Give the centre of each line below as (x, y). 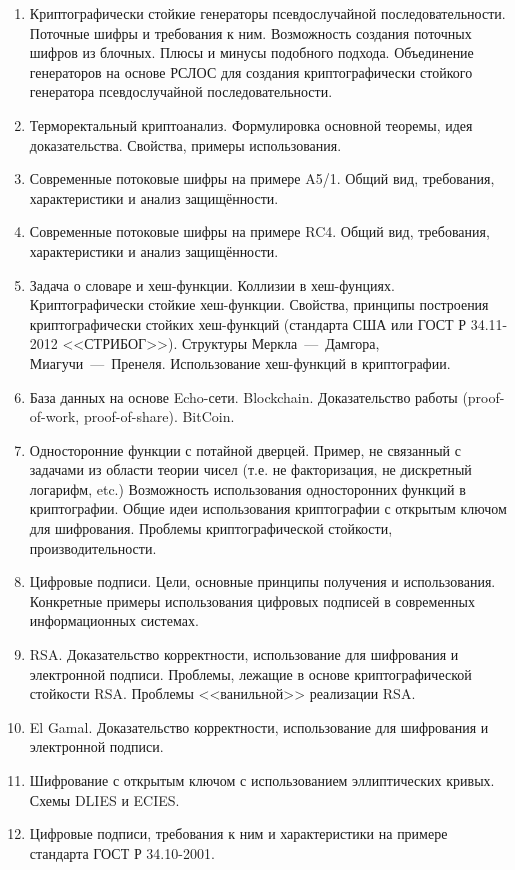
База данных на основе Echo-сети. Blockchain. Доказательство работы (243, 396)
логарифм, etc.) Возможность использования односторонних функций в (247, 488)
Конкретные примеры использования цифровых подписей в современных (252, 600)
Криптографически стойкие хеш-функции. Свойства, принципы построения (259, 304)
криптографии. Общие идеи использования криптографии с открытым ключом (268, 508)
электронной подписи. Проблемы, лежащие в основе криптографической (250, 673)
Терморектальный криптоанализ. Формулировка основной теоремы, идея (251, 124)
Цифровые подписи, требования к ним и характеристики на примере (238, 833)
